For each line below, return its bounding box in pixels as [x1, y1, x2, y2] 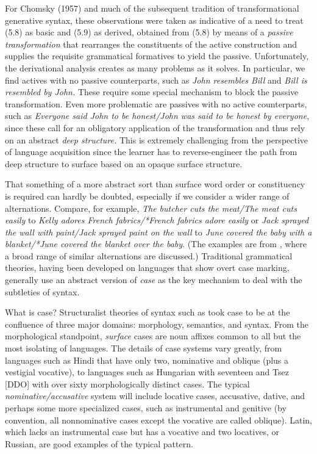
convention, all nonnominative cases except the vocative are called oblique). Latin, [5, 413, 312, 426]
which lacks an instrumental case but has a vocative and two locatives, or [5, 425, 279, 438]
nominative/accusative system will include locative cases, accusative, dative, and [5, 389, 305, 402]
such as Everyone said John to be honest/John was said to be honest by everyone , [5, 109, 310, 122]
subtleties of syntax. [5, 285, 80, 298]
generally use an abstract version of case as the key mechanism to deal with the [5, 273, 302, 286]
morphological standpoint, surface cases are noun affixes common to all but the [5, 330, 301, 342]
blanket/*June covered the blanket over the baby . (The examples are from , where [5, 237, 307, 250]
